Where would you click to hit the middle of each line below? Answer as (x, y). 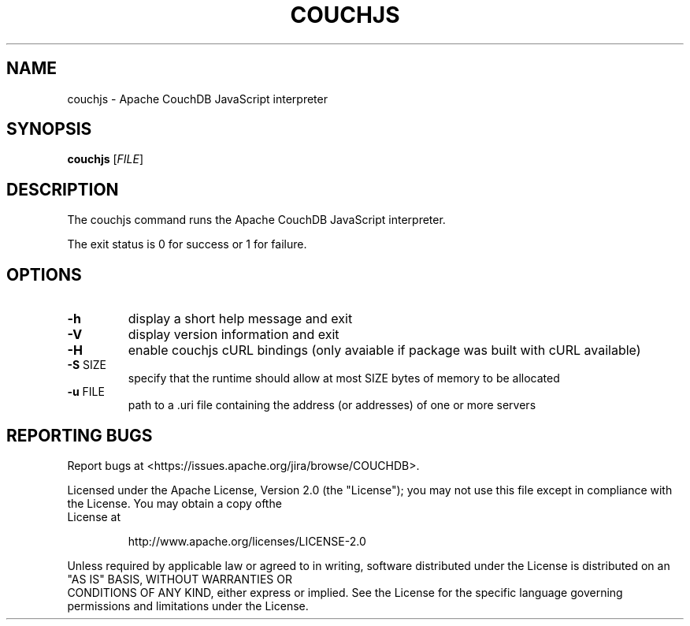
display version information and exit (234, 335)
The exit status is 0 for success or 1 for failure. (187, 244)
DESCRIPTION (63, 189)
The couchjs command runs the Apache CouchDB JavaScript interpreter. (256, 220)
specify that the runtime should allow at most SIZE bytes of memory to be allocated (344, 378)
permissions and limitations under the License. (188, 606)
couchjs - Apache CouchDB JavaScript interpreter (197, 99)
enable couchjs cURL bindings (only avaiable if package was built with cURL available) (384, 350)
